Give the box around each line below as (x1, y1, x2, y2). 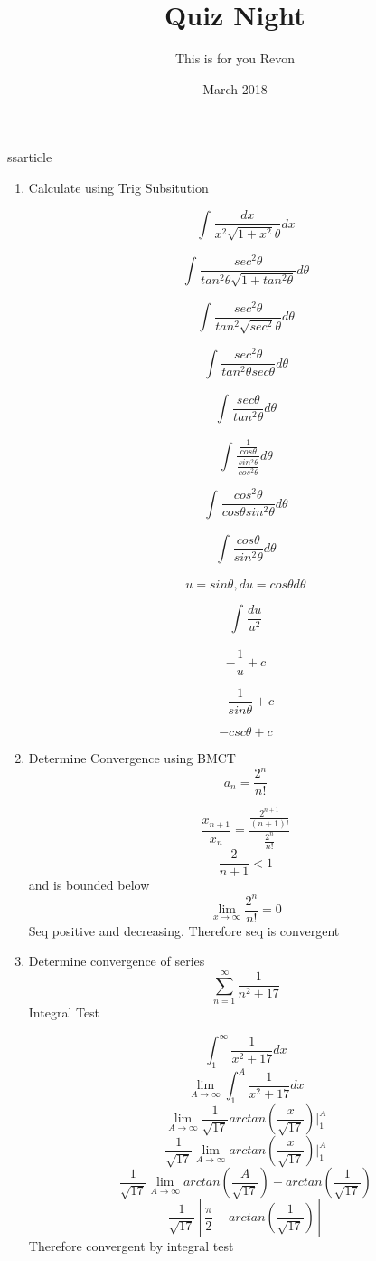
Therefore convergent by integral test (28, 1237, 234, 1256)
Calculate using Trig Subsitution (28, 177, 209, 196)
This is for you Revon (174, 49, 296, 68)
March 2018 (202, 79, 268, 98)
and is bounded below (28, 875, 150, 894)
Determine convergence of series (28, 951, 205, 970)
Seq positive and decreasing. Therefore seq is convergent (28, 921, 340, 940)
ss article (7, 148, 52, 167)
